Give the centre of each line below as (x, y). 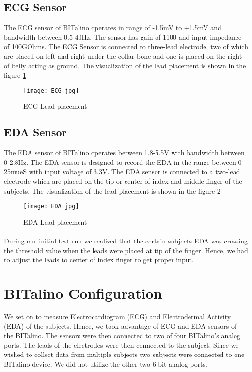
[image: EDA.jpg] (51, 206)
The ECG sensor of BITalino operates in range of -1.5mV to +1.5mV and (113, 27)
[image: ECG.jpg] (51, 90)
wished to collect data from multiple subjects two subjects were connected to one (124, 354)
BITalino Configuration (83, 293)
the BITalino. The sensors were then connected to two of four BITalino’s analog (122, 335)
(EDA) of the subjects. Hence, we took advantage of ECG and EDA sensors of (120, 326)
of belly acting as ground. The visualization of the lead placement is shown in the (125, 65)
